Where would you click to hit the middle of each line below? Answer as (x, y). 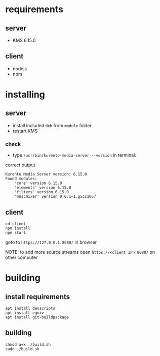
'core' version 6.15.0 (38, 183)
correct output (20, 165)
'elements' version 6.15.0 (43, 188)
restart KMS (25, 131)
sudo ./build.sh (22, 349)
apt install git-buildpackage (37, 317)
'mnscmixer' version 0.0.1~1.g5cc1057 (55, 197)
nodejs (19, 68)
